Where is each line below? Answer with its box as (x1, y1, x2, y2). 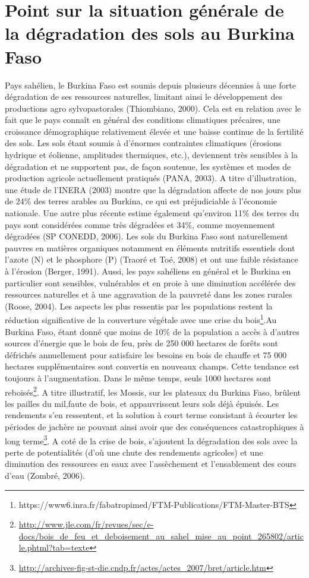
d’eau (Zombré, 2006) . (5, 469, 86, 482)
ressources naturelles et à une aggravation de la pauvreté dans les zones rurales (5, 288, 292, 301)
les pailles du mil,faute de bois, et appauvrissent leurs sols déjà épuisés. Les (5, 397, 279, 409)
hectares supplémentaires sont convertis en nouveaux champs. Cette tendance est (5, 360, 299, 372)
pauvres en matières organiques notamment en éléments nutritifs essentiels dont (5, 241, 295, 254)
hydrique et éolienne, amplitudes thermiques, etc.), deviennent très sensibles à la (5, 149, 298, 161)
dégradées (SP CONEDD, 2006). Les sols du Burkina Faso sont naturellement (5, 230, 288, 242)
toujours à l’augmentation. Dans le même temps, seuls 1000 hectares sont (5, 372, 272, 384)
